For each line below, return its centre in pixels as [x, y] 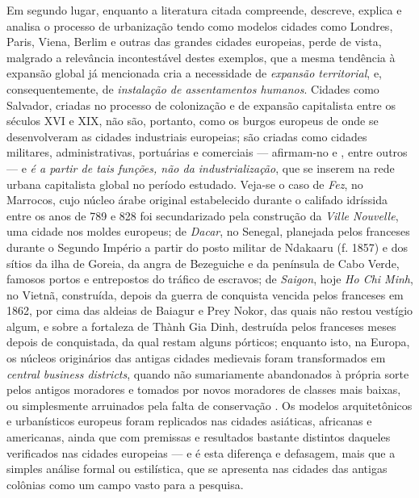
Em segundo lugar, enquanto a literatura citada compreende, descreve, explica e [204, 10]
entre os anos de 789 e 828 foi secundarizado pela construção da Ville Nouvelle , [203, 215]
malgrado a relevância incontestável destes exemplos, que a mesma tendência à [201, 57]
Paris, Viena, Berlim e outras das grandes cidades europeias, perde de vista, [194, 42]
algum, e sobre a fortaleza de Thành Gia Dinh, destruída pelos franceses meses [201, 326]
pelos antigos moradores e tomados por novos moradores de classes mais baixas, [204, 389]
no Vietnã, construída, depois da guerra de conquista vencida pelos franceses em [205, 294]
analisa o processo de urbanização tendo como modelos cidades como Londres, [200, 25]
